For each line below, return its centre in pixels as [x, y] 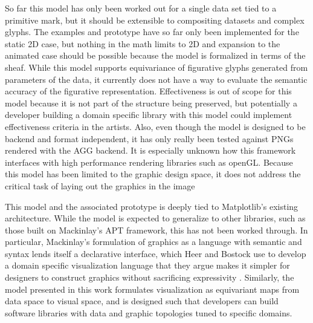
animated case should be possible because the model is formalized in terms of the [155, 55]
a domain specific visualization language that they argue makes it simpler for [147, 265]
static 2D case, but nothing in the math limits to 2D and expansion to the [143, 43]
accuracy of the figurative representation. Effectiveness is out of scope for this [148, 91]
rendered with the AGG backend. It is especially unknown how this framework [150, 150]
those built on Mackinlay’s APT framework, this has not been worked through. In [156, 230]
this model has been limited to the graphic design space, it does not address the [153, 174]
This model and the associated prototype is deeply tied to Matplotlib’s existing [152, 206]
